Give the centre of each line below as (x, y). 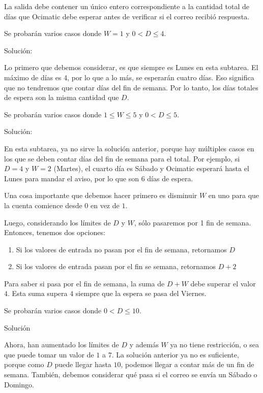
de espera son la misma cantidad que (62, 97)
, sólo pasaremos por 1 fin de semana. (193, 222)
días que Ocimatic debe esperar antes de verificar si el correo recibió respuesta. (127, 16)
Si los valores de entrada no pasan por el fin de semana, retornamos (121, 249)
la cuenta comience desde (43, 205)
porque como (24, 364)
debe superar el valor (223, 283)
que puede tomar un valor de (49, 354)
